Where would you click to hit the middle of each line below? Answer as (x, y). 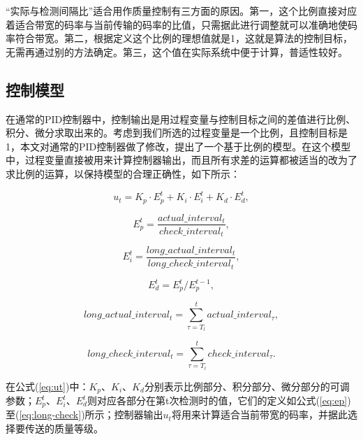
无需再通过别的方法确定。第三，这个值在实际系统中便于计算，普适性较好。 (177, 51)
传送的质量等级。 (64, 428)
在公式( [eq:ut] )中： (47, 386)
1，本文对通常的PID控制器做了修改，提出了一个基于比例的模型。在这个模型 (178, 146)
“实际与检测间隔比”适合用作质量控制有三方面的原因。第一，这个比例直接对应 (181, 10)
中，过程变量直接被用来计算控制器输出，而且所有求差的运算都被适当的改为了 (181, 160)
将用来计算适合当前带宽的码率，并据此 (259, 414)
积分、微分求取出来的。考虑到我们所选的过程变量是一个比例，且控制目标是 (177, 133)
